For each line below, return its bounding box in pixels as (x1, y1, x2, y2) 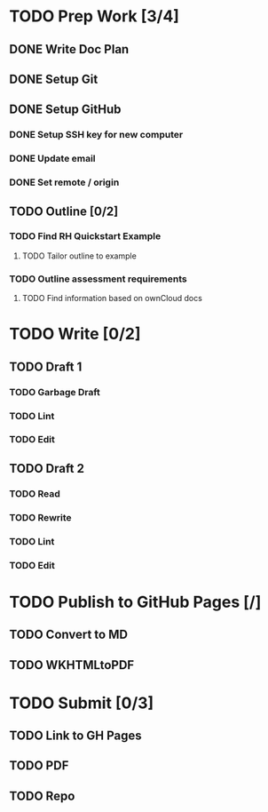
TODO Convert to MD (9, 627, 129, 642)
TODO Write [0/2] (9, 324, 141, 344)
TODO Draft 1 (9, 359, 83, 374)
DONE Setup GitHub (9, 102, 122, 117)
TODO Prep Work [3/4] (9, 6, 180, 27)
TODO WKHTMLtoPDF (9, 657, 135, 673)
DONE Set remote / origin (9, 176, 120, 188)
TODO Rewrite (9, 511, 73, 523)
